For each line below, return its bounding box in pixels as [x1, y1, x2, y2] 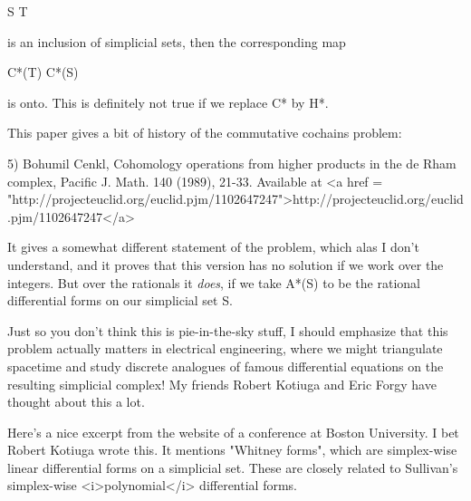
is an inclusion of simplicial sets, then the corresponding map [7, 32, 346, 51]
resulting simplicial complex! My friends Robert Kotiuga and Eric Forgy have [7, 374, 437, 393]
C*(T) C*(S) [7, 63, 79, 82]
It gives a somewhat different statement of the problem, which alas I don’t [7, 237, 419, 256]
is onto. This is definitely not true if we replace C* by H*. [7, 92, 329, 111]
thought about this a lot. [7, 392, 145, 411]
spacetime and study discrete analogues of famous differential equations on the [7, 356, 444, 375]
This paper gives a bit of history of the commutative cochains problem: [7, 123, 402, 142]
